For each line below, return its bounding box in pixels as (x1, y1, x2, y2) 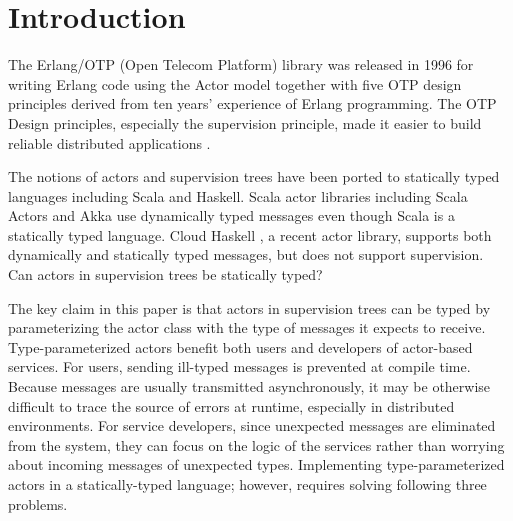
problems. (8, 493, 68, 514)
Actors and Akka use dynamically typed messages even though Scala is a (8, 205, 455, 226)
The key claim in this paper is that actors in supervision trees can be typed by (8, 297, 491, 318)
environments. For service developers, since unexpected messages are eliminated (8, 415, 496, 436)
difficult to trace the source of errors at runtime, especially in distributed (8, 395, 455, 416)
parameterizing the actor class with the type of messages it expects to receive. (8, 317, 486, 338)
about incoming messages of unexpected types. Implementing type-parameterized (8, 454, 505, 475)
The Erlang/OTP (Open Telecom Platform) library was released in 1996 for (8, 54, 474, 75)
